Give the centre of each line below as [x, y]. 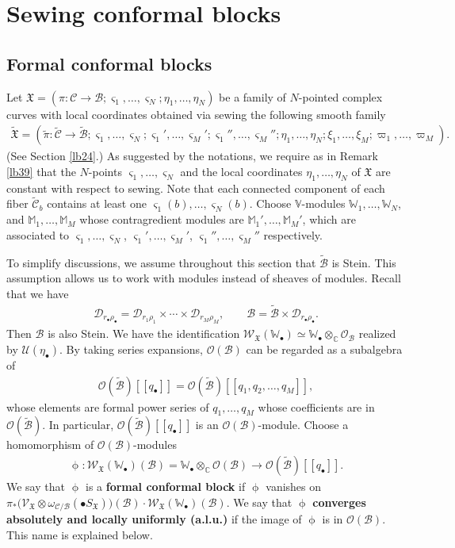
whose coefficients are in [316, 406]
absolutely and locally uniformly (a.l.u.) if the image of [154, 519]
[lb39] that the [41, 171]
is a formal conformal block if [166, 487]
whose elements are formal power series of [108, 406]
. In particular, [78, 425]
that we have [38, 293]
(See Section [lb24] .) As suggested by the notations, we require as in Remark [192, 156]
